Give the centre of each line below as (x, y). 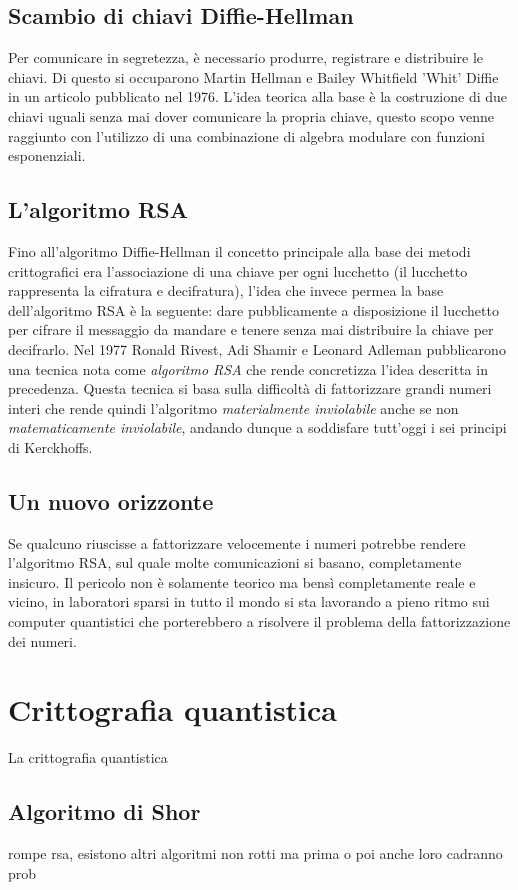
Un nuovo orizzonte (111, 500)
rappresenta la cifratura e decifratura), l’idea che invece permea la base (226, 290)
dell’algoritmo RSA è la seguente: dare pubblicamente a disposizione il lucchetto (253, 309)
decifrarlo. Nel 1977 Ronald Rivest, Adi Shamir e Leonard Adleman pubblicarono (257, 348)
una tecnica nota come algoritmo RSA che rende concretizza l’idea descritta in (248, 368)
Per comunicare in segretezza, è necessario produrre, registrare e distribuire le (246, 57)
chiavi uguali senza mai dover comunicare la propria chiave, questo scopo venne (251, 115)
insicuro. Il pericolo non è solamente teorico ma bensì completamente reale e (242, 581)
